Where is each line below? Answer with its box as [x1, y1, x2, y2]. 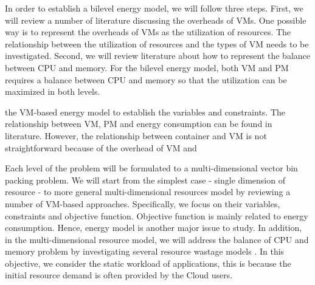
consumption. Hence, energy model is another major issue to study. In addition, [5, 221, 302, 234]
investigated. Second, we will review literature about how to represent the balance [5, 49, 310, 62]
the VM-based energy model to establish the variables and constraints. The [5, 105, 286, 118]
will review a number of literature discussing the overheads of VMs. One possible [5, 13, 306, 26]
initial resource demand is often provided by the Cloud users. [5, 269, 233, 281]
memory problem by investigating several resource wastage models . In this [5, 245, 285, 258]
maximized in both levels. [5, 85, 100, 98]
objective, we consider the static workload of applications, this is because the [5, 256, 291, 269]
